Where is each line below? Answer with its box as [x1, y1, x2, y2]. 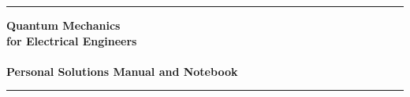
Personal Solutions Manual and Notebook [6, 63, 238, 79]
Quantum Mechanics [6, 17, 121, 33]
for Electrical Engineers [6, 32, 137, 48]
